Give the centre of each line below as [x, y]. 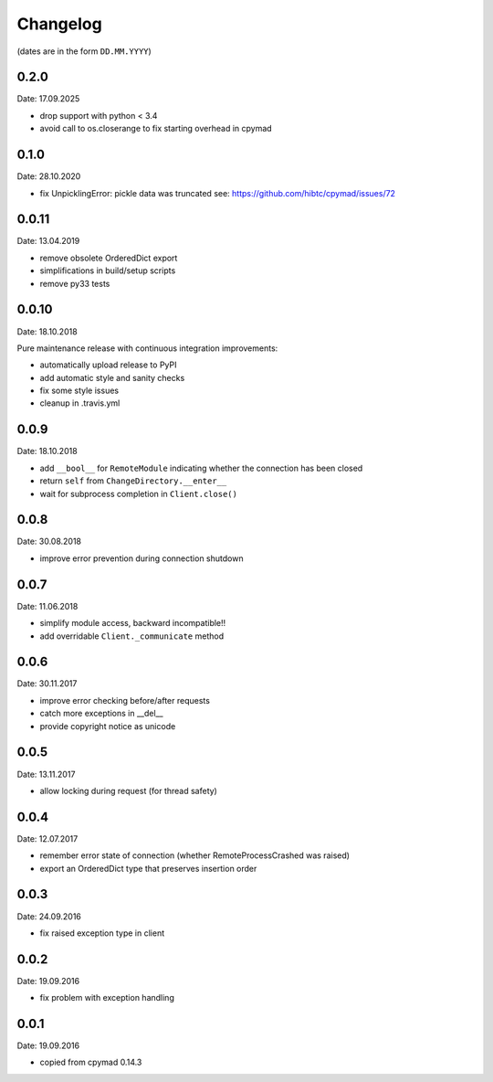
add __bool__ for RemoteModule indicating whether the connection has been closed [201, 468]
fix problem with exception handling [107, 998]
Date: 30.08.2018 [49, 541]
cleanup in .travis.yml [80, 403]
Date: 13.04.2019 [48, 241]
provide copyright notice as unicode [108, 726]
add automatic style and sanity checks [112, 377]
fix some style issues [79, 391]
